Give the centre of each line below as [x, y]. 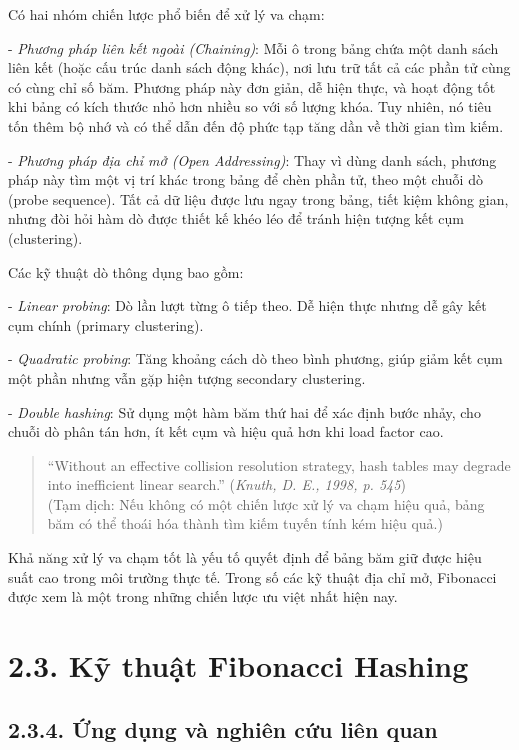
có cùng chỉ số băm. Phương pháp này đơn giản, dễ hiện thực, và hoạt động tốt [252, 86]
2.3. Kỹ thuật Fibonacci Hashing [238, 665]
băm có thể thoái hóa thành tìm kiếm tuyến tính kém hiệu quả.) [245, 523]
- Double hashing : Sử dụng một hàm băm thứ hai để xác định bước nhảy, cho [244, 411]
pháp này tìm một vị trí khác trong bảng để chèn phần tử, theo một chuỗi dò [245, 179]
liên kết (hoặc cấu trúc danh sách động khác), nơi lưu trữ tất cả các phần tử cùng [259, 67]
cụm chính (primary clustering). [106, 324]
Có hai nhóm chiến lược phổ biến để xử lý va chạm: [166, 14]
